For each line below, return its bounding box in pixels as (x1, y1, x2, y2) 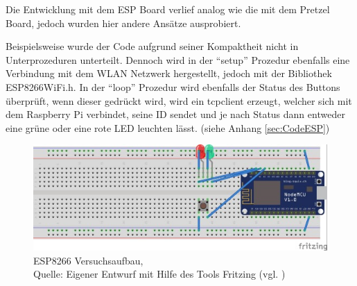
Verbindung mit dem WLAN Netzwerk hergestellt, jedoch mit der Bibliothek (6, 66, 332, 81)
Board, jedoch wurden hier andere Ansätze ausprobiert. (6, 15, 241, 30)
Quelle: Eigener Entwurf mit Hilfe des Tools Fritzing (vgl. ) (33, 267, 286, 281)
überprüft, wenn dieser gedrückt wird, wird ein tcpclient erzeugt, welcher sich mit (6, 93, 352, 108)
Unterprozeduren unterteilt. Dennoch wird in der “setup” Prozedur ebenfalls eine (6, 52, 350, 67)
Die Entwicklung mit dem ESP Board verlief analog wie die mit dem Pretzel (6, 2, 330, 16)
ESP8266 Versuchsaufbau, (33, 253, 143, 267)
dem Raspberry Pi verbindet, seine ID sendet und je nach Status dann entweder (6, 107, 345, 121)
